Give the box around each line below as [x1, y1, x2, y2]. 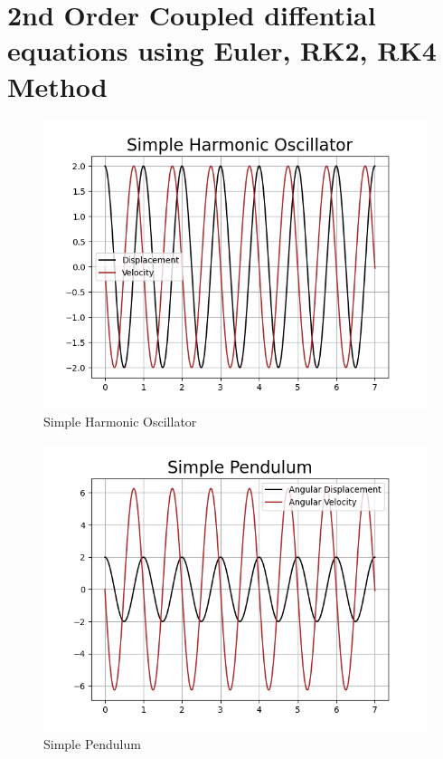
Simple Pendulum [43, 735, 141, 754]
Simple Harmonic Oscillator [43, 412, 197, 431]
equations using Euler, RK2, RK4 [7, 32, 437, 69]
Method [7, 67, 108, 104]
